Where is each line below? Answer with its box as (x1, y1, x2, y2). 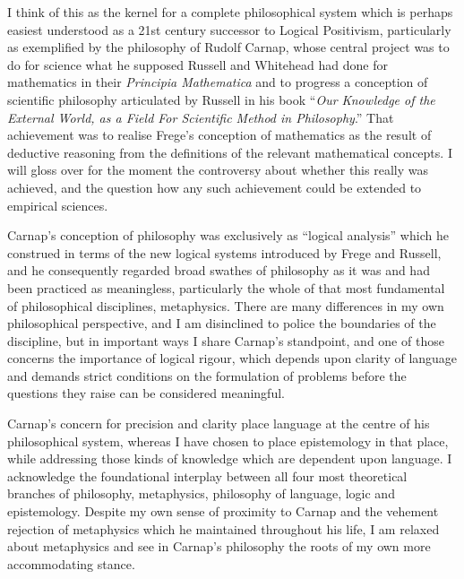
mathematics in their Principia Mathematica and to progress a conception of (7, 73, 428, 91)
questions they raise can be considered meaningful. (7, 384, 285, 402)
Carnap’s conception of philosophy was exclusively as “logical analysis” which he (7, 226, 449, 245)
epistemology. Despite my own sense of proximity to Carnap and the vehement (7, 502, 439, 521)
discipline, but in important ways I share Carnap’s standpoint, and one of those (7, 331, 444, 350)
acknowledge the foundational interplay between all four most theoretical (7, 466, 408, 485)
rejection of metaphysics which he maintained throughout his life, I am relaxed (7, 519, 440, 538)
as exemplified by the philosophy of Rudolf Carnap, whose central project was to (7, 38, 450, 56)
